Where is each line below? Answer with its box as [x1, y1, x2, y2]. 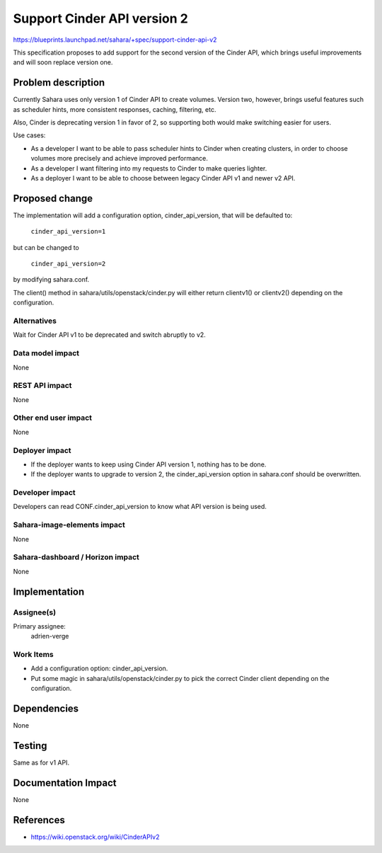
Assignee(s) [13, 607, 57, 617]
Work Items [13, 650, 54, 660]
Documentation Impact [13, 777, 117, 789]
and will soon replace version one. [13, 58, 113, 67]
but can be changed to [13, 243, 79, 251]
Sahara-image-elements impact [13, 520, 125, 530]
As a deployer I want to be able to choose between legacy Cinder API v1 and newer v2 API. [30, 173, 296, 182]
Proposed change [13, 192, 93, 205]
